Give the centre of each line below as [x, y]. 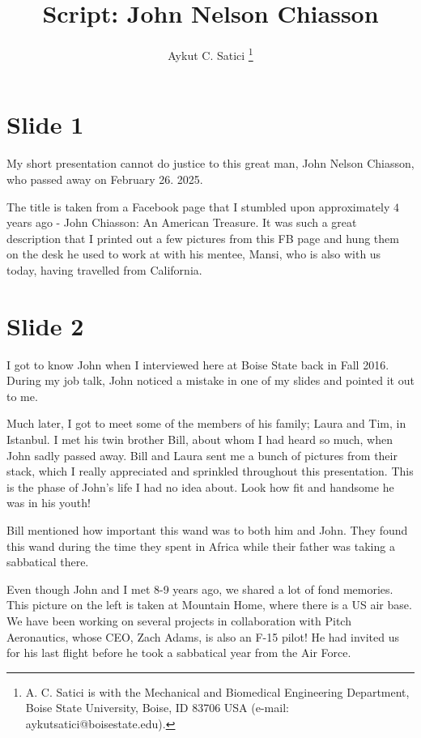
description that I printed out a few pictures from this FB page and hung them [203, 238]
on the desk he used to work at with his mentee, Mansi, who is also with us [194, 254]
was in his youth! [49, 503]
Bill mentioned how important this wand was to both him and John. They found [207, 529]
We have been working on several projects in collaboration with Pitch [179, 620]
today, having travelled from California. [104, 269]
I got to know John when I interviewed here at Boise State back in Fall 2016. [198, 364]
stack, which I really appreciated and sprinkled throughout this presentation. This [210, 471]
